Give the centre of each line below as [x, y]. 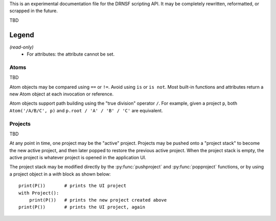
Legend [22, 35]
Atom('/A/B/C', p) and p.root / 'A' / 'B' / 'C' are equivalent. [86, 110]
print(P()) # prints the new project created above [98, 200]
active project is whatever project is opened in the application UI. [78, 158]
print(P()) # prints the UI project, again [82, 207]
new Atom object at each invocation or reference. [62, 94]
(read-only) [21, 47]
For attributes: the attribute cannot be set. [71, 54]
